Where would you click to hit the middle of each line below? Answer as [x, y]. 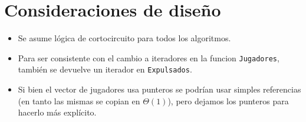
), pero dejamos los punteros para [228, 100]
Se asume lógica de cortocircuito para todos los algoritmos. [124, 38]
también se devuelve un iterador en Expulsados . [105, 69]
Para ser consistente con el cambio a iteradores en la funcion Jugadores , [149, 57]
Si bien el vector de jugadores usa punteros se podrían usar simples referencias [159, 89]
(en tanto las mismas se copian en [79, 100]
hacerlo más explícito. [57, 112]
